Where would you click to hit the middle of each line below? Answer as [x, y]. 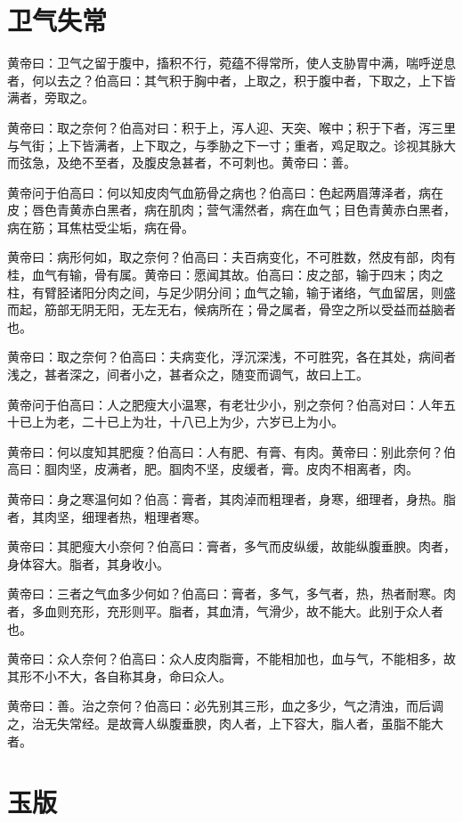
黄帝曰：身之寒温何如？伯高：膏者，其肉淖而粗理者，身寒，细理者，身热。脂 [231, 499]
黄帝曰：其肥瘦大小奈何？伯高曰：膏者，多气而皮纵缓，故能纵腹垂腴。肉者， [231, 546]
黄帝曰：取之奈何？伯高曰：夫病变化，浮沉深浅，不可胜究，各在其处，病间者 [231, 357]
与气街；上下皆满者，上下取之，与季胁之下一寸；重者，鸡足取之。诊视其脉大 [231, 145]
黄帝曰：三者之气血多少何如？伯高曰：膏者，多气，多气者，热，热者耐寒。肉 [231, 594]
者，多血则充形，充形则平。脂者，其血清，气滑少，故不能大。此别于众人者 [225, 610]
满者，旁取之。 [51, 98]
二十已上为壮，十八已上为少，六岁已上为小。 [212, 422]
